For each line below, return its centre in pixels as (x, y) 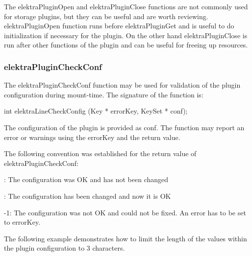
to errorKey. (22, 222)
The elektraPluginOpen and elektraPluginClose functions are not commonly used (126, 6)
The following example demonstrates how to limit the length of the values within (126, 238)
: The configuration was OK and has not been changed (86, 179)
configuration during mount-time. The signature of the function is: (104, 94)
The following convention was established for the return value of (100, 153)
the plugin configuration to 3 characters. (64, 248)
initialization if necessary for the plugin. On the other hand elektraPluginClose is (126, 35)
